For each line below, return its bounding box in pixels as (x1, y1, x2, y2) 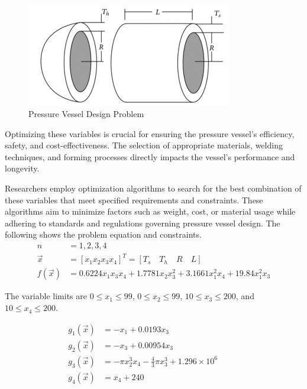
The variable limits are (5, 290, 87, 302)
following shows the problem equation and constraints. (5, 228, 202, 241)
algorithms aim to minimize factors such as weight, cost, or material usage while (5, 205, 296, 218)
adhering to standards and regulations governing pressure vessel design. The (5, 216, 280, 229)
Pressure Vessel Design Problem (28, 107, 144, 119)
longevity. (5, 162, 40, 174)
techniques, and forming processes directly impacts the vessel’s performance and (5, 150, 295, 163)
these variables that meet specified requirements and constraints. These (5, 193, 263, 206)
